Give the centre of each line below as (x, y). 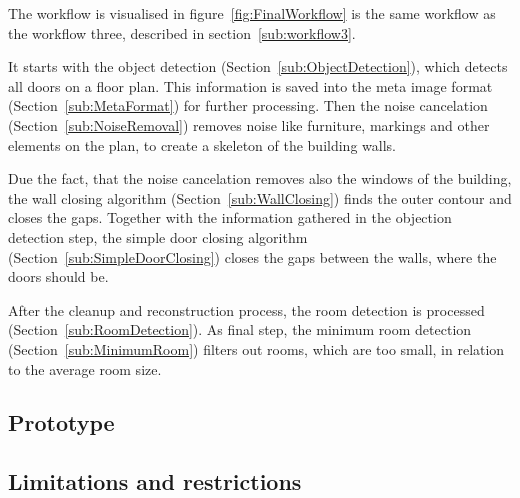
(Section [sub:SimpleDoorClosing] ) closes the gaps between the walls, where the (252, 256)
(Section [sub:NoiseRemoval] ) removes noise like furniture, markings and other (249, 124)
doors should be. (58, 276)
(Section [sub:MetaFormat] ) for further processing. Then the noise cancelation (248, 105)
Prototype (61, 422)
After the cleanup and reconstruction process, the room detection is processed (246, 309)
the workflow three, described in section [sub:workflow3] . (182, 32)
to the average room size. (85, 368)
